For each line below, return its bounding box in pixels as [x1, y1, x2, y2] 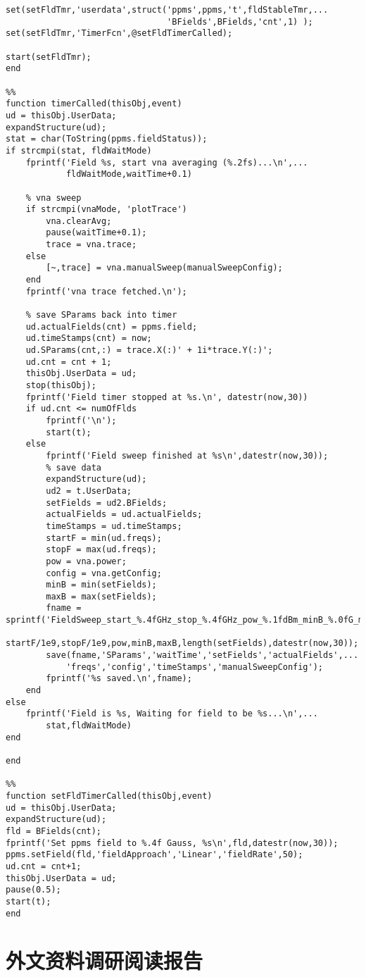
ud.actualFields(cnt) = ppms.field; [25, 321, 198, 332]
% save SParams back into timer [25, 310, 177, 321]
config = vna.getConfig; [46, 568, 162, 578]
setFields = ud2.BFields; [46, 497, 168, 508]
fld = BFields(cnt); [6, 826, 102, 836]
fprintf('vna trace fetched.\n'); [25, 286, 187, 297]
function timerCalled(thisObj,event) [6, 99, 182, 109]
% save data [46, 462, 102, 473]
